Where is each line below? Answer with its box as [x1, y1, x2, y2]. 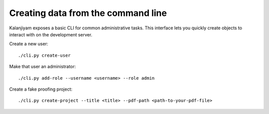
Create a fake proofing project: [9, 86, 72, 92]
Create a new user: [9, 41, 48, 47]
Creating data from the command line [9, 7, 167, 18]
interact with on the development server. [9, 31, 93, 37]
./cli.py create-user [18, 52, 71, 58]
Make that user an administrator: [9, 64, 76, 70]
